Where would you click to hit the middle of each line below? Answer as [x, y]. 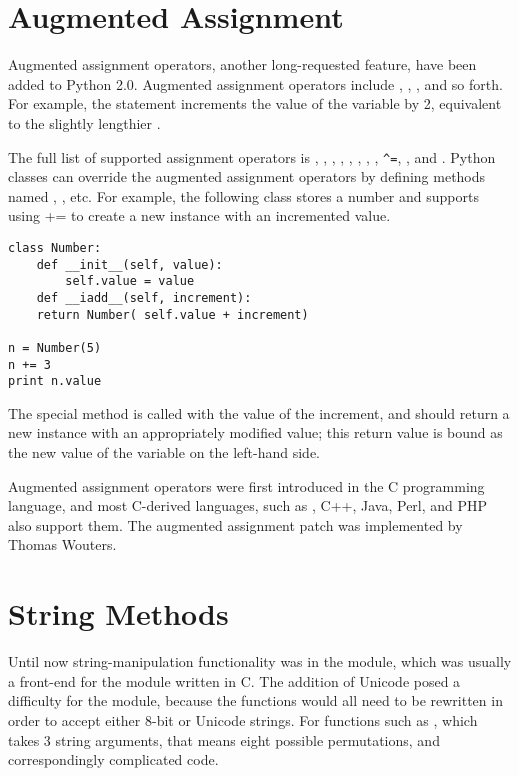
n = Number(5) [55, 347]
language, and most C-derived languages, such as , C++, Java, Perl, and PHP [248, 505]
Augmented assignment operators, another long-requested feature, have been [242, 64]
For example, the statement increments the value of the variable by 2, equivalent [255, 103]
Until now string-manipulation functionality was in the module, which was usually [260, 661]
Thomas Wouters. [62, 544]
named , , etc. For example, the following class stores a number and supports [243, 195]
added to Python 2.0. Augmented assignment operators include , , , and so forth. [255, 83]
